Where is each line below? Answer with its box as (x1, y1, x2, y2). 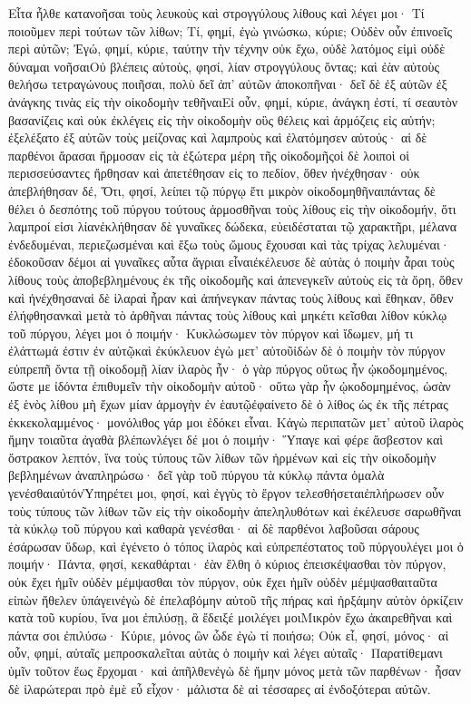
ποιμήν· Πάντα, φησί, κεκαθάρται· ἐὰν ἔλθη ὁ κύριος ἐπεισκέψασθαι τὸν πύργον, (8, 554, 446, 573)
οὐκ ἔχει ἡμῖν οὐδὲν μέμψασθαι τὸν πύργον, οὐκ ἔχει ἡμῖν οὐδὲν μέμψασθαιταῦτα (8, 572, 437, 591)
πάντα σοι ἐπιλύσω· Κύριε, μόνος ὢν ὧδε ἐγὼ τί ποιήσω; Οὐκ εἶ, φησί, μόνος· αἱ (8, 625, 449, 644)
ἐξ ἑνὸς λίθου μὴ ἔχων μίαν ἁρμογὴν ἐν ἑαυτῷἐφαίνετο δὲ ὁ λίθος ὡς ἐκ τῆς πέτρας (8, 395, 448, 414)
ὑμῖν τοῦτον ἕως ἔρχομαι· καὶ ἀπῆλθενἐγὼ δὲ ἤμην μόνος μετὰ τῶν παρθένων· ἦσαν (8, 660, 461, 680)
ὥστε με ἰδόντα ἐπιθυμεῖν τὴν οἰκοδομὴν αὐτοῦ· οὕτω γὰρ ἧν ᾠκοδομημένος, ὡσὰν (8, 376, 451, 396)
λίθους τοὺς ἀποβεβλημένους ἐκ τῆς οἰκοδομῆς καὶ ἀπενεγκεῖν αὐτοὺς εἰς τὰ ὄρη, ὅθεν (8, 269, 463, 288)
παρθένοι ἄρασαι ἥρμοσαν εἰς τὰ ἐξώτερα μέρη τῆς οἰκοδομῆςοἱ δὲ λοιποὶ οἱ (8, 145, 410, 164)
